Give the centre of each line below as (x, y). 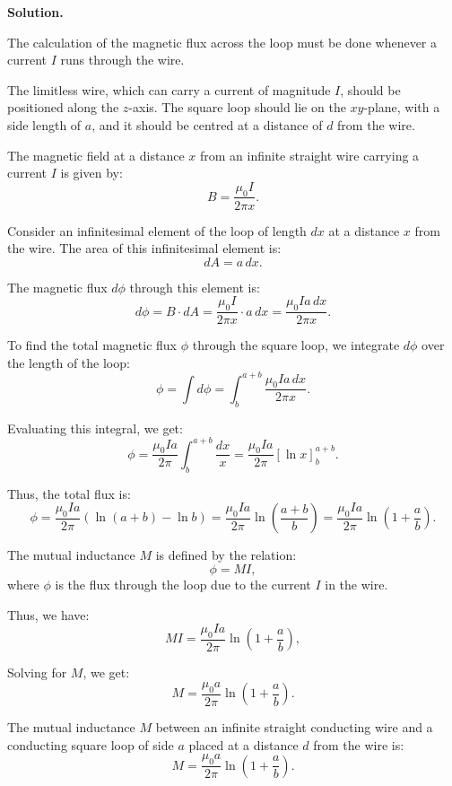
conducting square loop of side (91, 744)
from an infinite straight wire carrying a (309, 155)
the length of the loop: (69, 362)
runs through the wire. (122, 60)
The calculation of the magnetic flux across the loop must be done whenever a (222, 42)
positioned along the (63, 107)
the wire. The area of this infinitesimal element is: (144, 248)
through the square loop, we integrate (296, 345)
